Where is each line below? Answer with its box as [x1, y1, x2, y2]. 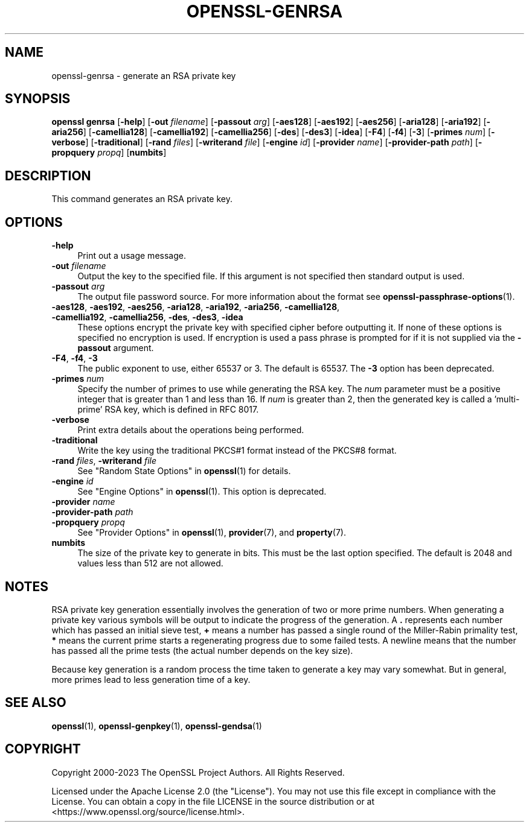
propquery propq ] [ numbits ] [51, 147, 167, 158]
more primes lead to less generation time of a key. [51, 674, 251, 685]
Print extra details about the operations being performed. [77, 425, 304, 436]
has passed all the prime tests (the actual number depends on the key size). [51, 645, 353, 656]
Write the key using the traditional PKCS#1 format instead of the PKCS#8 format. [77, 445, 397, 456]
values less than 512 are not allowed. [77, 558, 223, 569]
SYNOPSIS [5, 91, 71, 107]
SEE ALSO [5, 695, 66, 711]
